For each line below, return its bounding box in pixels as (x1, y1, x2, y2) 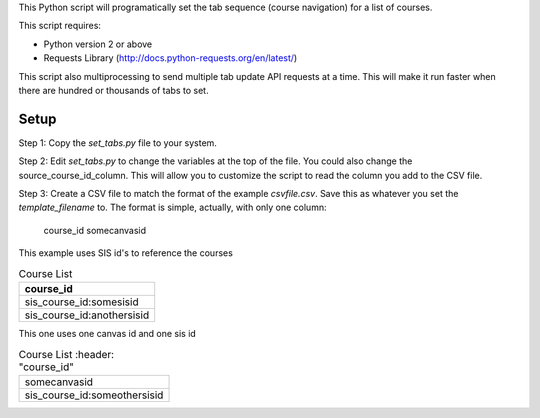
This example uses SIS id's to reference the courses (18, 247, 234, 259)
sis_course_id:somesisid (24, 295, 139, 309)
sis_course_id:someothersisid (24, 388, 164, 402)
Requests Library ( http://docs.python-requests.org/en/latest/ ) (43, 52, 298, 64)
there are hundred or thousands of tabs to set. (18, 84, 209, 96)
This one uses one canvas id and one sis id (18, 327, 197, 339)
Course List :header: (18, 347, 115, 361)
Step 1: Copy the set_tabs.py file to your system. (18, 136, 217, 149)
